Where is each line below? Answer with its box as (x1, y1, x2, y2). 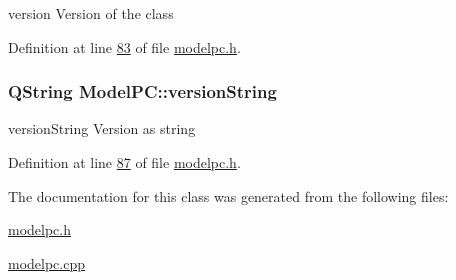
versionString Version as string (8, 118, 196, 139)
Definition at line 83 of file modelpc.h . (8, 36, 241, 57)
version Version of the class (8, 3, 174, 23)
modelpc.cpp (8, 252, 86, 273)
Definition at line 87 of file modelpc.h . (8, 152, 241, 172)
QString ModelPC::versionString (8, 79, 277, 104)
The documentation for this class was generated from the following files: (8, 185, 449, 206)
